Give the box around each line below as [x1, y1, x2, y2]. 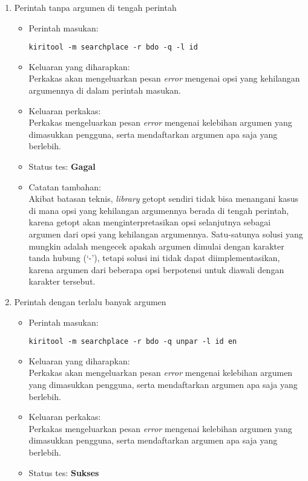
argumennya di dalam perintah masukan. [28, 84, 182, 97]
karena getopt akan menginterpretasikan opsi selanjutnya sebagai [28, 216, 271, 228]
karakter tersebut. [28, 275, 96, 288]
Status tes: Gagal [28, 160, 96, 172]
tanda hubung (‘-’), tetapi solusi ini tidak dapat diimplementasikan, [28, 251, 280, 264]
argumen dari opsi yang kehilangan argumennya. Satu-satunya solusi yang [28, 227, 303, 240]
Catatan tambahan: [28, 180, 101, 193]
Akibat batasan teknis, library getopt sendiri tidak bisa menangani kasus [28, 192, 299, 205]
